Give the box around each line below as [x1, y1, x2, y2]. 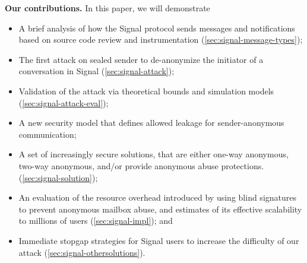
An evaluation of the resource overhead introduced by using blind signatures [18, 191, 297, 204]
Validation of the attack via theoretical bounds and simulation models [18, 84, 274, 97]
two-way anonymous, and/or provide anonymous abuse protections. [18, 159, 264, 172]
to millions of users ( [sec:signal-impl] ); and [18, 214, 173, 227]
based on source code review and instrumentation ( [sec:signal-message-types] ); [18, 33, 303, 46]
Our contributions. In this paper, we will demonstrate [5, 2, 210, 14]
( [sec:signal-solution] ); [18, 171, 98, 183]
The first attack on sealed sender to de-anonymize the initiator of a [18, 53, 264, 65]
